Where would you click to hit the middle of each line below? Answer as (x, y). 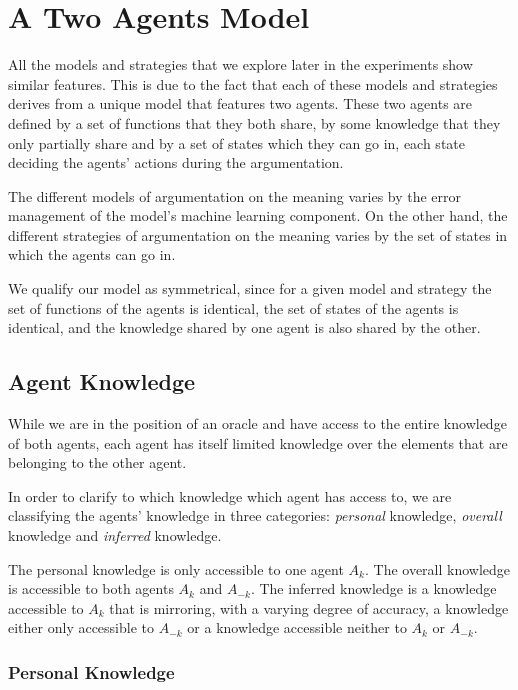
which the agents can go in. (92, 254)
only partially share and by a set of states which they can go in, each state (236, 142)
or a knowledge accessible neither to (297, 627)
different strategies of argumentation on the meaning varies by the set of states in (258, 234)
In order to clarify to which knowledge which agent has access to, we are (230, 495)
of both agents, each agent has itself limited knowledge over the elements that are (258, 442)
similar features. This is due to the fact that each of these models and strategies (253, 83)
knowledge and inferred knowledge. (115, 535)
